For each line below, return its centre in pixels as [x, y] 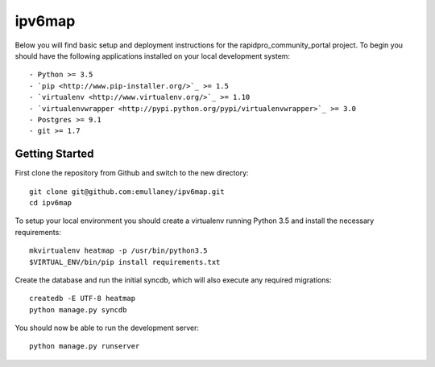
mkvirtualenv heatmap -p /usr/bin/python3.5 [119, 251]
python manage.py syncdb [78, 309]
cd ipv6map [51, 202]
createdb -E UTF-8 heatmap [83, 299]
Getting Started [54, 154]
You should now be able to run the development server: [107, 328]
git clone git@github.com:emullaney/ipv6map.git [127, 192]
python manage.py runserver [85, 346]
